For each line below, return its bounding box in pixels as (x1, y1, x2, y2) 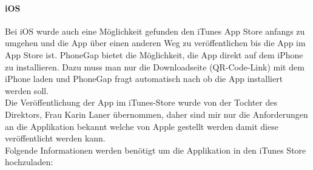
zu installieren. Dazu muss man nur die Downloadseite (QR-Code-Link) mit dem (5, 60, 305, 73)
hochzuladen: (5, 155, 53, 168)
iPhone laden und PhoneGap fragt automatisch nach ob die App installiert (5, 72, 283, 85)
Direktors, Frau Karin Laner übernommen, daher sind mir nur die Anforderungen (5, 107, 308, 120)
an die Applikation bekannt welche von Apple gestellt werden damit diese (5, 120, 278, 132)
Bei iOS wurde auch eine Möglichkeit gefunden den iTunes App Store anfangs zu (5, 24, 305, 37)
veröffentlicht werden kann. (5, 132, 106, 144)
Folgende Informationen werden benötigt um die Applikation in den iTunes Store (5, 143, 306, 156)
